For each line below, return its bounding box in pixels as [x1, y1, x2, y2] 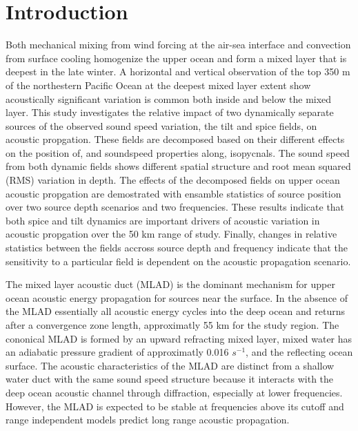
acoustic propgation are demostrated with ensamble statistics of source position [6, 186, 341, 200]
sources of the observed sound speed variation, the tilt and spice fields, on [6, 118, 317, 133]
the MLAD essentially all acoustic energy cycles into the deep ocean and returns [6, 304, 346, 318]
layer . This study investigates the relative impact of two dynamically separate [6, 105, 334, 119]
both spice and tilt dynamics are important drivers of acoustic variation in [6, 213, 320, 227]
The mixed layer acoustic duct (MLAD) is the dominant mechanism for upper [6, 277, 335, 291]
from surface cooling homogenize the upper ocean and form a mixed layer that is [6, 50, 347, 65]
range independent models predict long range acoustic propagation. [6, 412, 290, 427]
